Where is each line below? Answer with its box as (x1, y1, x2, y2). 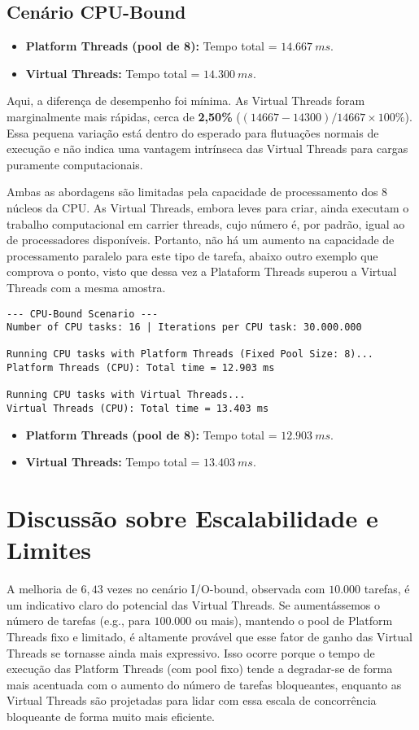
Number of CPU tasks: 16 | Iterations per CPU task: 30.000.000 (7, 321, 362, 334)
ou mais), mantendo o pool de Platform (194, 612, 393, 629)
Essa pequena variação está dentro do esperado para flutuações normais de (7, 124, 379, 141)
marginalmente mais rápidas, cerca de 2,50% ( (7, 107, 241, 125)
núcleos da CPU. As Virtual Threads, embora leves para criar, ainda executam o (7, 199, 409, 216)
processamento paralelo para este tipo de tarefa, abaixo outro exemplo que (7, 247, 378, 264)
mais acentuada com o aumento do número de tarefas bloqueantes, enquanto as (7, 675, 402, 693)
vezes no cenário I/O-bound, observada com (107, 580, 325, 597)
